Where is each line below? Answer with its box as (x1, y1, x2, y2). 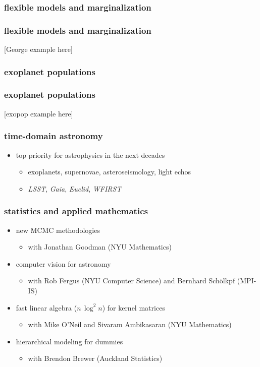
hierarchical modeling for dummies (16, 336, 123, 346)
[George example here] (4, 44, 73, 54)
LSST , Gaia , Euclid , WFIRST (28, 183, 122, 194)
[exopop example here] (4, 108, 73, 118)
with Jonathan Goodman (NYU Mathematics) (28, 241, 172, 252)
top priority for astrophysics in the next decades (16, 149, 165, 160)
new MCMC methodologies (16, 224, 100, 235)
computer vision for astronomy (16, 258, 111, 269)
